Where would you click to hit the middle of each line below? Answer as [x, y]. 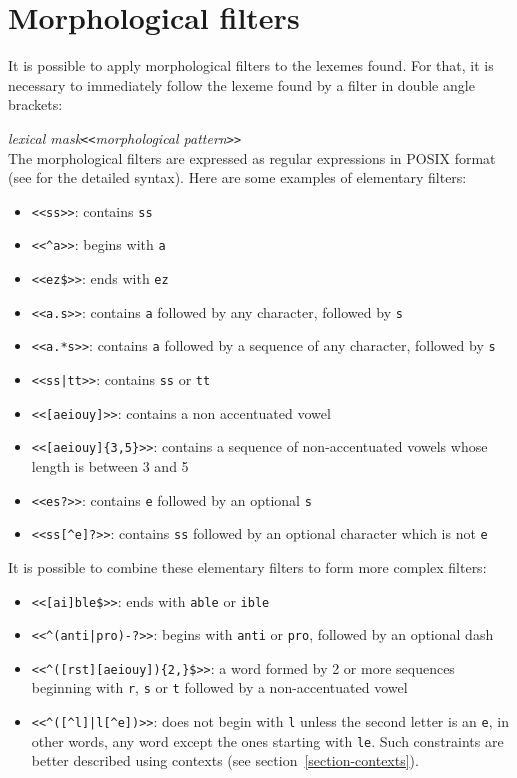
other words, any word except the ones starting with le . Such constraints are [267, 740]
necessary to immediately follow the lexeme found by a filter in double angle [241, 84]
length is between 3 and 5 [110, 466]
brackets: [35, 104]
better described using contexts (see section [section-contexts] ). [225, 760]
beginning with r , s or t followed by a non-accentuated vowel [219, 687]
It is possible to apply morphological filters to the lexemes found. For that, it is [251, 65]
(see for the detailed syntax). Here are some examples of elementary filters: [237, 177]
